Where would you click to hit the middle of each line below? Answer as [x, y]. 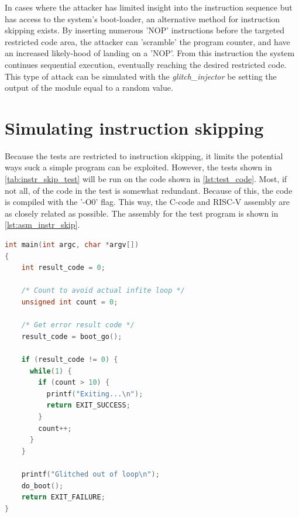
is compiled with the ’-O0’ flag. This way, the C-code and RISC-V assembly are [147, 202]
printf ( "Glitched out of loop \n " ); [90, 474]
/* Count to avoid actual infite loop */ [103, 291]
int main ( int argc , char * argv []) [72, 245]
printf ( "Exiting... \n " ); [95, 394]
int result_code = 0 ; [63, 268]
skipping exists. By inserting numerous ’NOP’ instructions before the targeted [145, 30]
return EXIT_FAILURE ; [63, 497]
